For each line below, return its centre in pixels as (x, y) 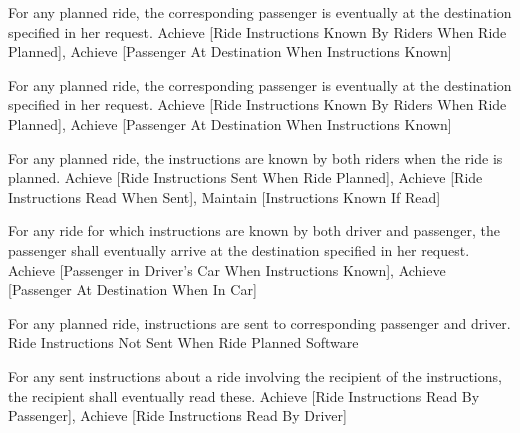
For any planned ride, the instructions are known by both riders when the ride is (255, 157)
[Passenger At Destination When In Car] (132, 289)
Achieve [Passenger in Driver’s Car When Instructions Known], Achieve (227, 269)
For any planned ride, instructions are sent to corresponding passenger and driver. (259, 322)
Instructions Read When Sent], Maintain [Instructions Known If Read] (224, 196)
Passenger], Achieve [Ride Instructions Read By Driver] (177, 415)
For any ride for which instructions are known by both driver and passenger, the (254, 230)
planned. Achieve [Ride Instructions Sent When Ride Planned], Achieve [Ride (245, 177)
